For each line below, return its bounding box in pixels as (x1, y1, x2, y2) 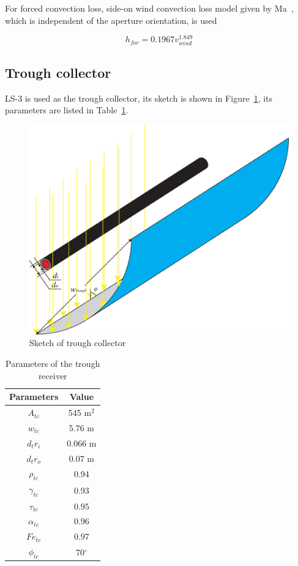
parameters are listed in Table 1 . (5, 104, 129, 116)
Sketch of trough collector (29, 336, 126, 349)
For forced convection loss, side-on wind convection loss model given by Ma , (5, 2, 294, 14)
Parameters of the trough (6, 357, 100, 370)
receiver (38, 369, 67, 382)
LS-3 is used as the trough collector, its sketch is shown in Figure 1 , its (5, 91, 273, 104)
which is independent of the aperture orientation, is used (5, 13, 217, 26)
